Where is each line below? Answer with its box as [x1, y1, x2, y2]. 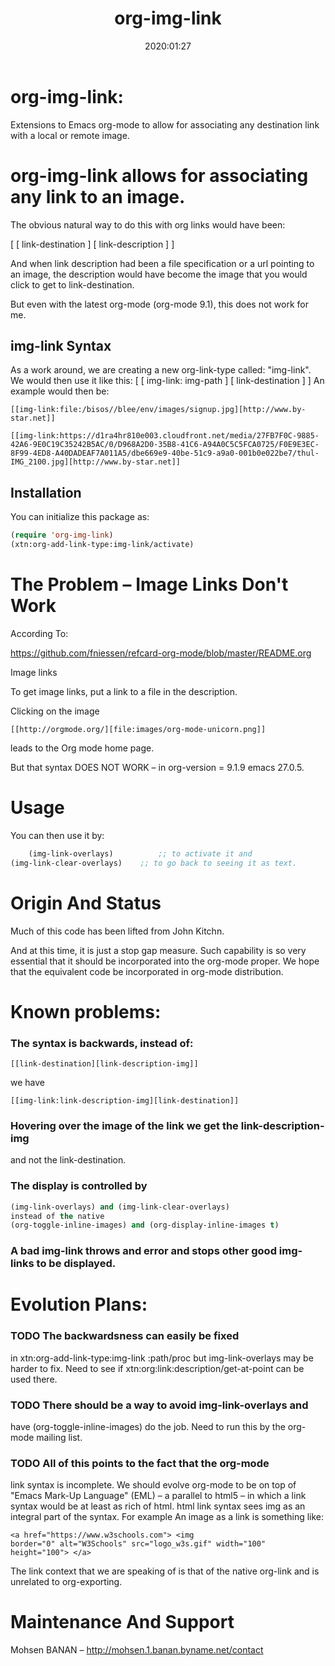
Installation [10, 484, 82, 501]
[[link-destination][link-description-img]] [10, 1059, 199, 1069]
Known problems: [10, 1000, 162, 1023]
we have [10, 1077, 45, 1089]
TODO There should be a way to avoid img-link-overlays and [10, 1398, 309, 1412]
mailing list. [36, 1431, 83, 1443]
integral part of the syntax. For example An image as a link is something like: [10, 1511, 325, 1523]
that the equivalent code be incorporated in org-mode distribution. [10, 965, 284, 977]
